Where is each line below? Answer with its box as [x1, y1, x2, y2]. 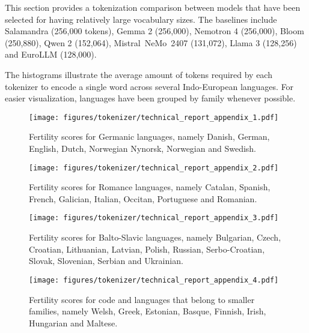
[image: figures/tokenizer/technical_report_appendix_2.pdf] [29, 163, 279, 172]
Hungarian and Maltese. [29, 316, 118, 329]
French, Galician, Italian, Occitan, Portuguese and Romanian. [29, 192, 257, 205]
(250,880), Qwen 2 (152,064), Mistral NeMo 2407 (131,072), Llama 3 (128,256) [5, 36, 297, 49]
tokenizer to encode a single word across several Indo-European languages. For [5, 80, 294, 92]
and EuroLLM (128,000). [5, 48, 97, 61]
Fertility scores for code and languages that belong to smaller [29, 293, 255, 305]
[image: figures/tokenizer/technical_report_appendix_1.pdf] [29, 113, 279, 122]
